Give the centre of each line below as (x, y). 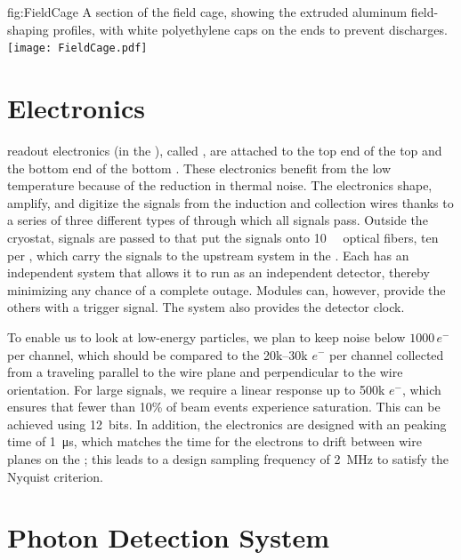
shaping (28, 29)
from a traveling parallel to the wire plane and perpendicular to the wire (205, 372)
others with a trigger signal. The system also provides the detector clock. (206, 307)
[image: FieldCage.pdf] (77, 48)
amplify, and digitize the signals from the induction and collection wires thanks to (230, 202)
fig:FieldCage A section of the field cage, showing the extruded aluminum (207, 12)
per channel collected (386, 354)
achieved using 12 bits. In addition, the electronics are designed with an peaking (227, 424)
